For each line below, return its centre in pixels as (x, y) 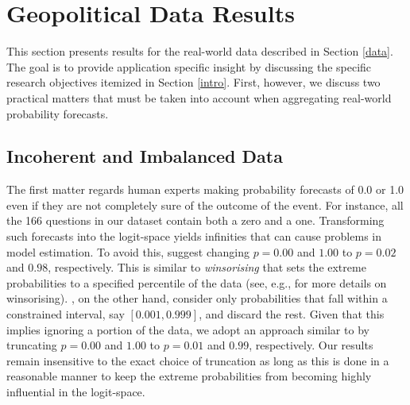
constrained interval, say (66, 314)
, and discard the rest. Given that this (292, 314)
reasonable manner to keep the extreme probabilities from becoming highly (189, 376)
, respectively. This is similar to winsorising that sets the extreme (207, 267)
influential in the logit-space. (76, 392)
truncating (32, 345)
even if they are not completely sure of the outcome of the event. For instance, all (205, 204)
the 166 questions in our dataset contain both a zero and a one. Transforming (195, 220)
